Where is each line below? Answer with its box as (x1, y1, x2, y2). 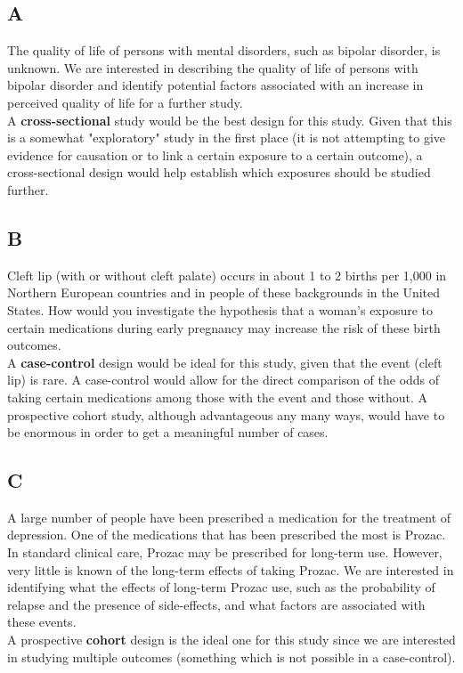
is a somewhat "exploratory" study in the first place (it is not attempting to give (7, 128, 446, 147)
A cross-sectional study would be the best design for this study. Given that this (7, 110, 452, 129)
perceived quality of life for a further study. (7, 93, 243, 111)
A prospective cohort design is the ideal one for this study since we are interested (7, 630, 456, 649)
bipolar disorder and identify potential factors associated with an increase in (7, 76, 424, 94)
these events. (7, 612, 77, 631)
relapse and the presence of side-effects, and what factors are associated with (7, 595, 426, 613)
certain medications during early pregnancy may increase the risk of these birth (7, 318, 441, 336)
